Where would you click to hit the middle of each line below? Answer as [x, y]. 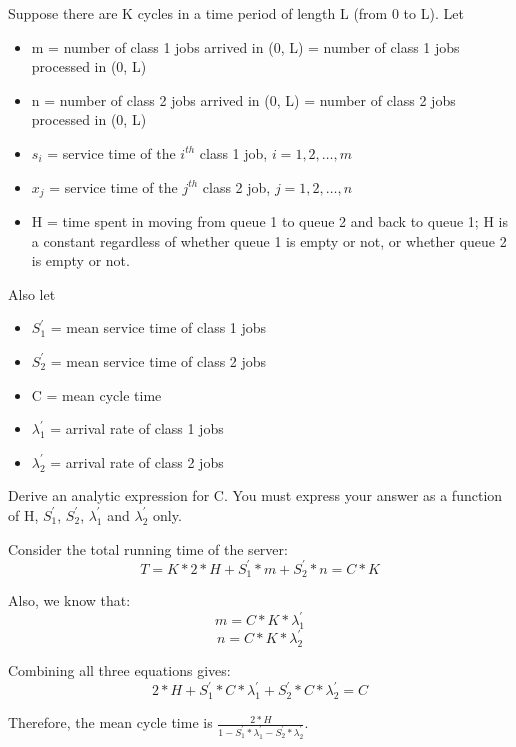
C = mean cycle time [96, 394]
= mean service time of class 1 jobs [158, 327]
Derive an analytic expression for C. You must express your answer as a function [255, 495]
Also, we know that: [69, 600]
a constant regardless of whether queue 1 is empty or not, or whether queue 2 [269, 240]
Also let [32, 293]
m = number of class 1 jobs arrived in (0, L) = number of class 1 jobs [245, 46]
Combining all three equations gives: [119, 670]
